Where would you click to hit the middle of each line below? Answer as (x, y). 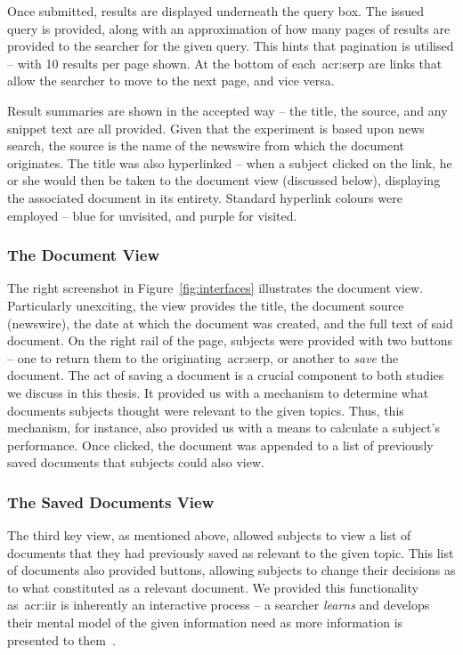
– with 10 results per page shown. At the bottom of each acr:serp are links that (225, 63)
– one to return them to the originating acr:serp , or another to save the (203, 357)
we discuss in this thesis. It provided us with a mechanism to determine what (218, 392)
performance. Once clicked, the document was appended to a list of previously (220, 445)
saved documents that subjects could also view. (136, 462)
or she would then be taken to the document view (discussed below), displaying (224, 180)
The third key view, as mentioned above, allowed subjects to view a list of (209, 535)
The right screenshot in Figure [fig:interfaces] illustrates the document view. (215, 288)
